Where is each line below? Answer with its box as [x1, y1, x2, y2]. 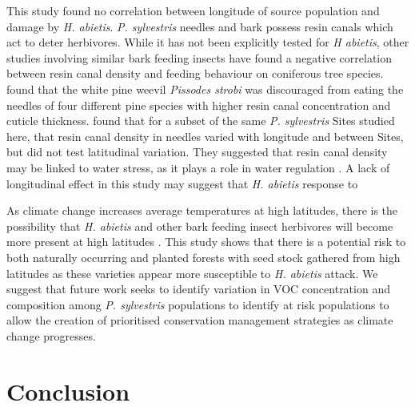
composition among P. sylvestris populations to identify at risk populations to [6, 296, 389, 312]
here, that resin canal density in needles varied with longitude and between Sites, [6, 127, 404, 144]
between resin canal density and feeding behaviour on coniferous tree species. [6, 65, 384, 82]
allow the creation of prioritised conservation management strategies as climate [6, 312, 393, 328]
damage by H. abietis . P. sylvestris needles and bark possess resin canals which [6, 18, 393, 34]
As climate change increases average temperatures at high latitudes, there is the [6, 202, 398, 219]
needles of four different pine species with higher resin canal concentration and [6, 96, 391, 113]
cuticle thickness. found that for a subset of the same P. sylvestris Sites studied [6, 112, 395, 129]
